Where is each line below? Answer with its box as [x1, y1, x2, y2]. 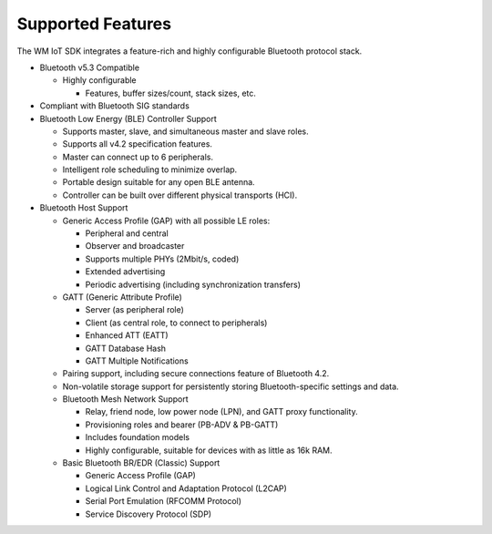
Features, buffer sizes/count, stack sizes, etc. [85, 87, 257, 98]
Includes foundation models [85, 432, 190, 443]
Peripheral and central [85, 228, 169, 239]
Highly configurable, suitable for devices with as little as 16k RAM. [85, 445, 333, 456]
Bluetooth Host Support [39, 202, 128, 213]
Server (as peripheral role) [85, 304, 184, 315]
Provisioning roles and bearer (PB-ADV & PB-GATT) [85, 419, 279, 430]
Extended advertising [85, 266, 166, 277]
